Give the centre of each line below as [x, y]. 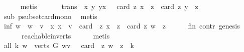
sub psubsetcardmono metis [50, 16]
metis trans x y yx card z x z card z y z [109, 6]
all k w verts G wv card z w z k [69, 45]
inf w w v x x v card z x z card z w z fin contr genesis [122, 26]
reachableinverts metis [66, 35]
